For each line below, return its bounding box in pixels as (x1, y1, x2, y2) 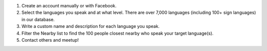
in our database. (21, 16, 55, 22)
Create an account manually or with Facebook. (21, 3, 117, 8)
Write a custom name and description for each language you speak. (21, 24, 160, 29)
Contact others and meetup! (21, 37, 79, 43)
